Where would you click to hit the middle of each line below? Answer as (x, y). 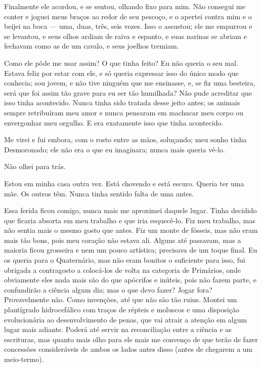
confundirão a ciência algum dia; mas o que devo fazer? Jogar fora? (108, 289)
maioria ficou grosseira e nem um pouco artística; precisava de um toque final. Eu (131, 250)
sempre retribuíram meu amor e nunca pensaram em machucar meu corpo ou (124, 112)
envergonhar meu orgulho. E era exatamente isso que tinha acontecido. (114, 122)
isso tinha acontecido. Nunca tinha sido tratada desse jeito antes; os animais (122, 103)
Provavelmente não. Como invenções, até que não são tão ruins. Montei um (121, 299)
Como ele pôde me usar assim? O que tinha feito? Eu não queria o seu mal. (121, 63)
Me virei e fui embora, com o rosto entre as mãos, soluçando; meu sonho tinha (125, 139)
